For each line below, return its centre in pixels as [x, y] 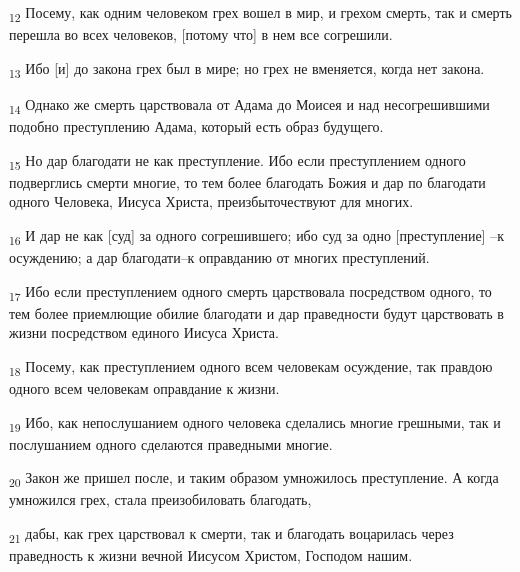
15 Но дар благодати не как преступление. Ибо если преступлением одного [237, 161]
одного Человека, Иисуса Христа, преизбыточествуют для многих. [211, 201]
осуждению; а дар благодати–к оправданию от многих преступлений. [219, 257]
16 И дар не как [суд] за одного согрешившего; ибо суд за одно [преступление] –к [256, 236]
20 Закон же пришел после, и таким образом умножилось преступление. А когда [254, 479]
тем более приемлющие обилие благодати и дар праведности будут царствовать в [256, 312]
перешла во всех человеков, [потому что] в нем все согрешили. [201, 34]
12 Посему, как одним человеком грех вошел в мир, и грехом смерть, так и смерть [260, 13]
